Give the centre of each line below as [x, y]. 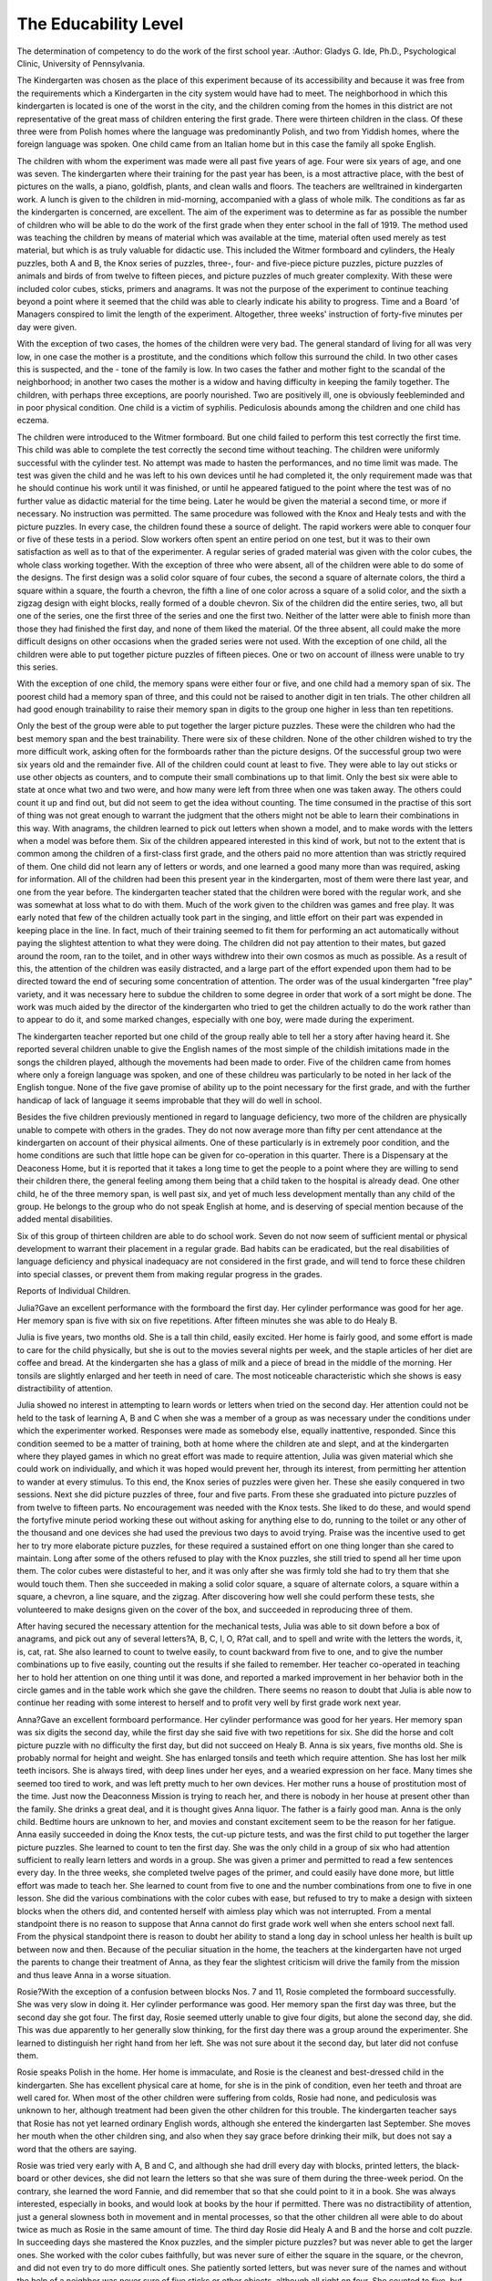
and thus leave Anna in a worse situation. [94, 1974]
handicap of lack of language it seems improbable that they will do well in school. [169, 1100]
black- [448, 2166]
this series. [37, 667]
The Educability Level [100, 24]
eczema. [33, 421]
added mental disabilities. [65, 1219]
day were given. [47, 327]
